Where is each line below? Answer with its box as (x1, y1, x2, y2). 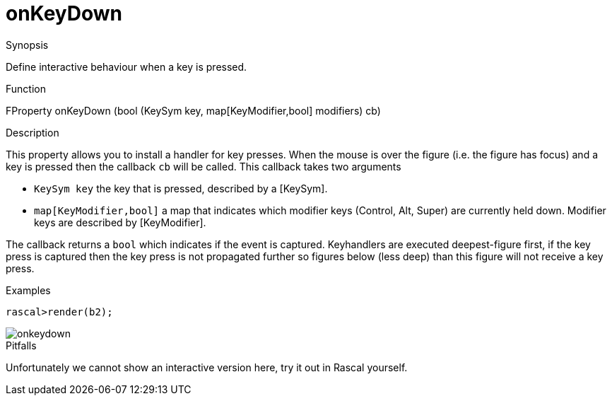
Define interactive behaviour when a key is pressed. (6, 60, 247, 73)
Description (6, 126, 59, 139)
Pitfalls (6, 339, 37, 351)
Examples (6, 284, 51, 296)
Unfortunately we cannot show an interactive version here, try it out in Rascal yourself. (6, 361, 408, 373)
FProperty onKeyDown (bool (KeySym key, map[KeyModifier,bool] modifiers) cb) (6, 104, 381, 117)
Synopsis (6, 38, 49, 51)
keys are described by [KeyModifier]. (34, 216, 206, 228)
